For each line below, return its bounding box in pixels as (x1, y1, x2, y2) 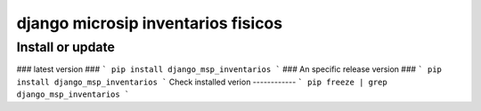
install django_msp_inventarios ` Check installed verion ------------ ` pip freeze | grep (16, 76, 387, 87)
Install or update (16, 39, 116, 55)
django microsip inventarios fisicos (16, 13, 283, 33)
